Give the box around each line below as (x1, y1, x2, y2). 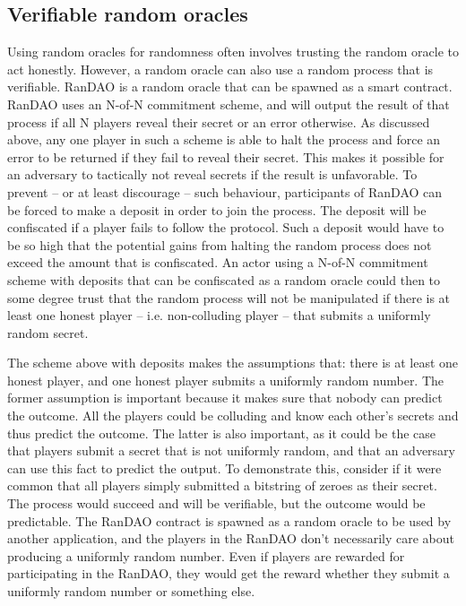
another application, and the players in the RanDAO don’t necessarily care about (7, 529, 454, 548)
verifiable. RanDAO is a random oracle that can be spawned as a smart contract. (7, 77, 453, 96)
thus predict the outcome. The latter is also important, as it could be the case (7, 423, 436, 442)
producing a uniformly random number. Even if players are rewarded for (7, 546, 405, 565)
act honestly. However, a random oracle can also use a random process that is (7, 59, 434, 78)
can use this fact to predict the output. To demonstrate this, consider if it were (7, 458, 442, 477)
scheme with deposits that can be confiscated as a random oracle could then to (7, 270, 441, 289)
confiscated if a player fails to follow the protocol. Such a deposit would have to (7, 218, 444, 237)
